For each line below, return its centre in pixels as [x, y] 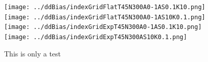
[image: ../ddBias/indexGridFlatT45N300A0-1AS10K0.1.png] [105, 17]
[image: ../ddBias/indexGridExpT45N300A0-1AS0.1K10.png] [103, 27]
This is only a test [33, 53]
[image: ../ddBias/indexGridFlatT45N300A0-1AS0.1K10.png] [105, 7]
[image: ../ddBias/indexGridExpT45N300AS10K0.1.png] [96, 37]
